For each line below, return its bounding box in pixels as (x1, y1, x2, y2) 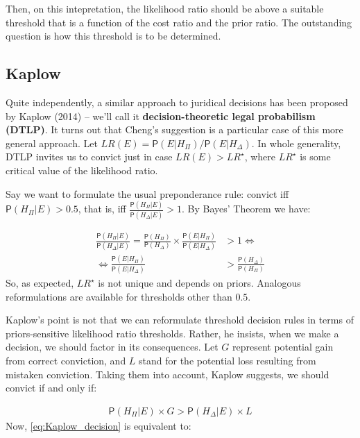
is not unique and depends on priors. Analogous (98, 276, 301, 290)
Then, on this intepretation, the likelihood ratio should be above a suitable (6, 1, 324, 15)
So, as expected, (6, 276, 74, 290)
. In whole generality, (251, 135, 341, 150)
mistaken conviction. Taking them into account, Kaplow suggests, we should (6, 367, 329, 381)
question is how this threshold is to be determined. (6, 28, 221, 43)
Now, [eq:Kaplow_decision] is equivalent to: (6, 418, 191, 432)
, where (244, 149, 275, 164)
